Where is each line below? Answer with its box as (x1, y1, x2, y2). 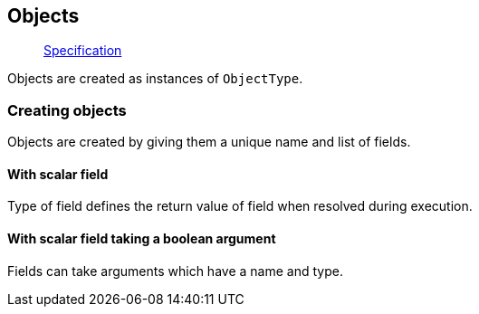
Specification (43, 43, 122, 59)
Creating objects (7, 100, 127, 119)
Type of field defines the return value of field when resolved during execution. (7, 198, 473, 214)
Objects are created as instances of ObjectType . (7, 71, 303, 87)
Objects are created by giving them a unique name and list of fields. (7, 134, 411, 150)
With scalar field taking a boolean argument (7, 231, 276, 246)
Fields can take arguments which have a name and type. (7, 262, 343, 279)
